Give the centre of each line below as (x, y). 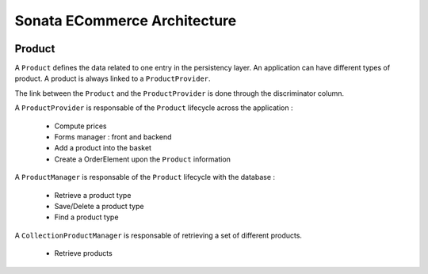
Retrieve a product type (93, 195)
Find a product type (86, 217)
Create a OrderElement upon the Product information (143, 159)
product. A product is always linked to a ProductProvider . (113, 78)
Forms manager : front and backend (113, 137)
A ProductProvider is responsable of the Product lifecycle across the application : (154, 108)
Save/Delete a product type (99, 206)
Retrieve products (83, 253)
